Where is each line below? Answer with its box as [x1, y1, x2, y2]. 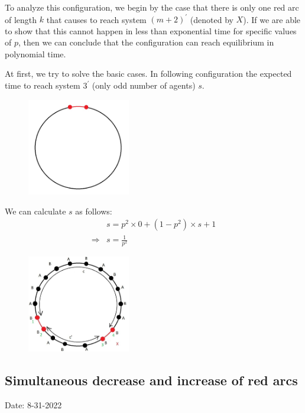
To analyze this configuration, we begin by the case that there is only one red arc [5, 1, 299, 13]
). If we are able [243, 13, 301, 25]
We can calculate [5, 204, 66, 217]
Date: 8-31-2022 [5, 398, 62, 411]
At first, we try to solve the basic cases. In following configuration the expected [5, 67, 292, 80]
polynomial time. [5, 47, 66, 60]
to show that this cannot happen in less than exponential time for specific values [5, 24, 297, 37]
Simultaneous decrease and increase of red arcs [5, 370, 298, 389]
